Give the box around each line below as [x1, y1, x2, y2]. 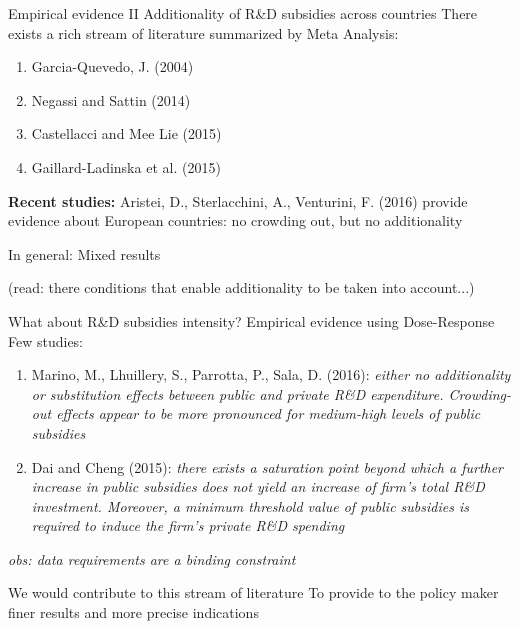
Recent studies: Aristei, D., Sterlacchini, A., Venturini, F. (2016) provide [8, 190, 468, 211]
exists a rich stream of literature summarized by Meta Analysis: [8, 22, 399, 43]
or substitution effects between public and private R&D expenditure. [31, 383, 444, 404]
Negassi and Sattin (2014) [31, 89, 191, 110]
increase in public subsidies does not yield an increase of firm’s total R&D [31, 476, 485, 497]
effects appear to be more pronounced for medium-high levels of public [56, 403, 481, 424]
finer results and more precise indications [8, 602, 259, 623]
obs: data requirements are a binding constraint [8, 548, 296, 569]
